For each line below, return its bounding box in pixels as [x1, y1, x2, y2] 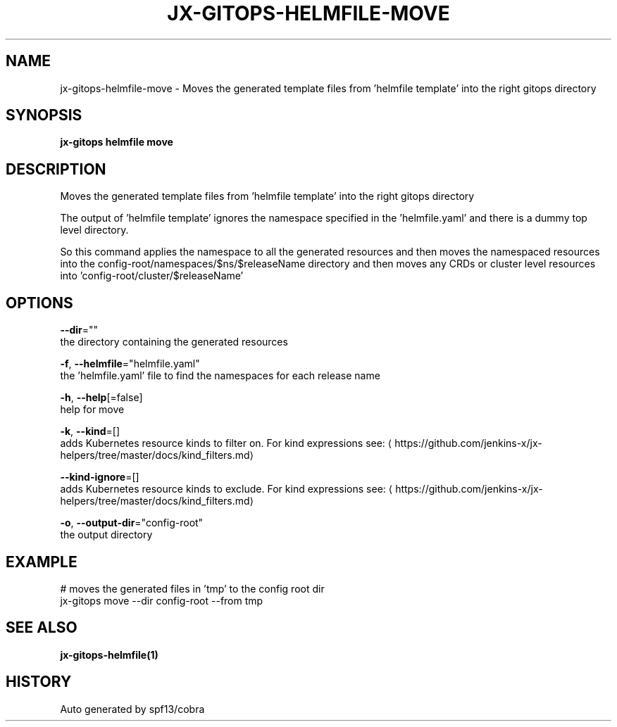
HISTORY [6, 673, 72, 691]
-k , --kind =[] [60, 425, 120, 438]
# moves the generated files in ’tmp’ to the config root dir [60, 582, 325, 595]
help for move [60, 403, 125, 416]
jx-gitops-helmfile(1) [60, 648, 158, 661]
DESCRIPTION [6, 160, 106, 178]
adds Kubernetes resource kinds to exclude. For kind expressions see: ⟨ [60, 483, 393, 495]
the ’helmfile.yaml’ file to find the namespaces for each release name [60, 369, 380, 382]
